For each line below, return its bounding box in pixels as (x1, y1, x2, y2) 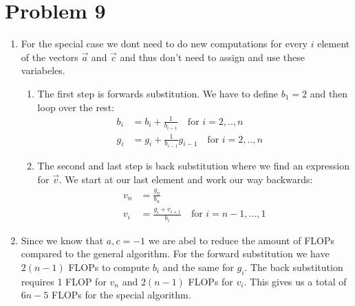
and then (310, 86, 348, 100)
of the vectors (21, 49, 78, 64)
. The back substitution (244, 259, 343, 274)
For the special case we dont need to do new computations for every (21, 36, 308, 51)
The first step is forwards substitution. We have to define (37, 86, 279, 100)
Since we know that (21, 233, 104, 247)
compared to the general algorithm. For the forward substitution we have (21, 246, 330, 261)
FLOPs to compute (68, 259, 150, 274)
